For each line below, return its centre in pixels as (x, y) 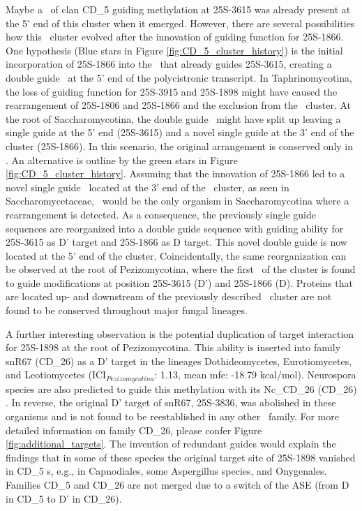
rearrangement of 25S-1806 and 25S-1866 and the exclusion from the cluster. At (179, 105)
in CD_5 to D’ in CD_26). (64, 498)
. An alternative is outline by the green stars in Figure (122, 160)
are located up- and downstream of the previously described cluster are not (169, 296)
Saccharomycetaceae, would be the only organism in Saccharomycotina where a (178, 201)
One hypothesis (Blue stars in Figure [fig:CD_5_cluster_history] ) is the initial (174, 50)
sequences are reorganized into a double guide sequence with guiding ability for (175, 228)
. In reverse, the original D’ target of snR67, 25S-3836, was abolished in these (171, 402)
